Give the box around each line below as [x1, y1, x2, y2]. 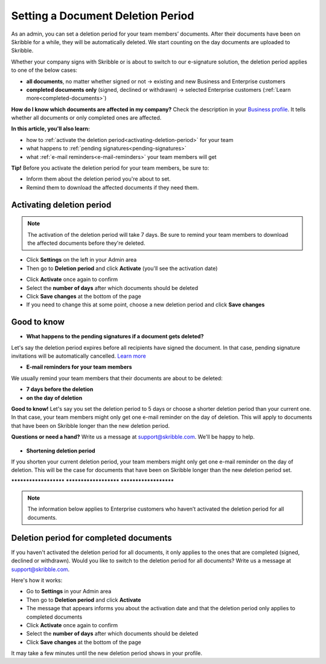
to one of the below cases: [11, 66, 78, 74]
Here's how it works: [11, 576, 63, 584]
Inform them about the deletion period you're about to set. [26, 175, 171, 182]
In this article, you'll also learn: [11, 125, 91, 132]
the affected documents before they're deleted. [27, 239, 145, 247]
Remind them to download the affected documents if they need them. [26, 184, 199, 191]
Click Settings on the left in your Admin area [26, 256, 137, 263]
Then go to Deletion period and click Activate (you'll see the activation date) [26, 265, 218, 272]
